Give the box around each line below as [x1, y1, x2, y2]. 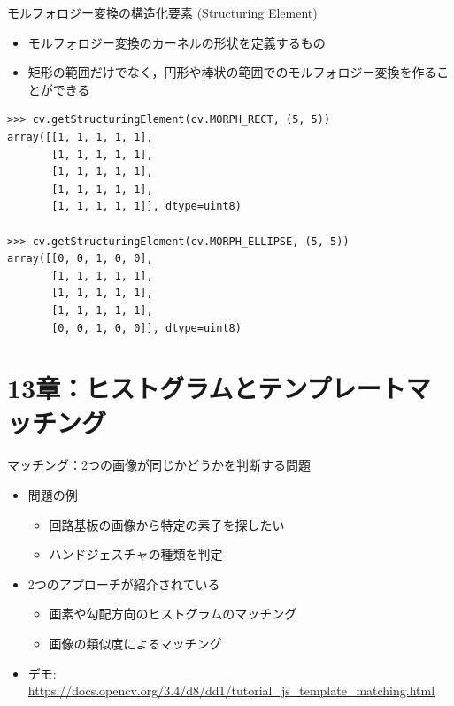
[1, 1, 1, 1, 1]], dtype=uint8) [51, 200, 242, 213]
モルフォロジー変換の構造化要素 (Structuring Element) [7, 4, 318, 21]
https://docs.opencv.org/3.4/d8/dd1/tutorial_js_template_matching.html [27, 681, 435, 700]
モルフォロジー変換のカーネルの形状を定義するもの [27, 33, 326, 51]
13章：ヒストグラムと [7, 370, 258, 406]
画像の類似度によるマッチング [49, 633, 222, 652]
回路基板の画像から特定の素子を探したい [49, 515, 285, 533]
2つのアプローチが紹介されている [27, 574, 220, 593]
